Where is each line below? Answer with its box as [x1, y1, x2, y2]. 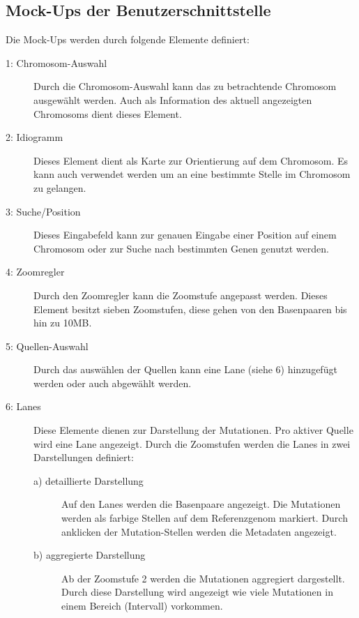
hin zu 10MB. [33, 315, 92, 330]
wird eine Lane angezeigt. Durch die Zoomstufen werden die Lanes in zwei [33, 436, 351, 451]
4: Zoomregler [6, 264, 65, 279]
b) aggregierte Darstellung [33, 548, 146, 562]
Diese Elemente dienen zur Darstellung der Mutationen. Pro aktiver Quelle [33, 423, 353, 437]
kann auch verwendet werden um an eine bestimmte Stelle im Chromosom [33, 167, 351, 181]
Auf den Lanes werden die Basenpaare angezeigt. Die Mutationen [61, 497, 341, 511]
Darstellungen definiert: [33, 450, 134, 465]
